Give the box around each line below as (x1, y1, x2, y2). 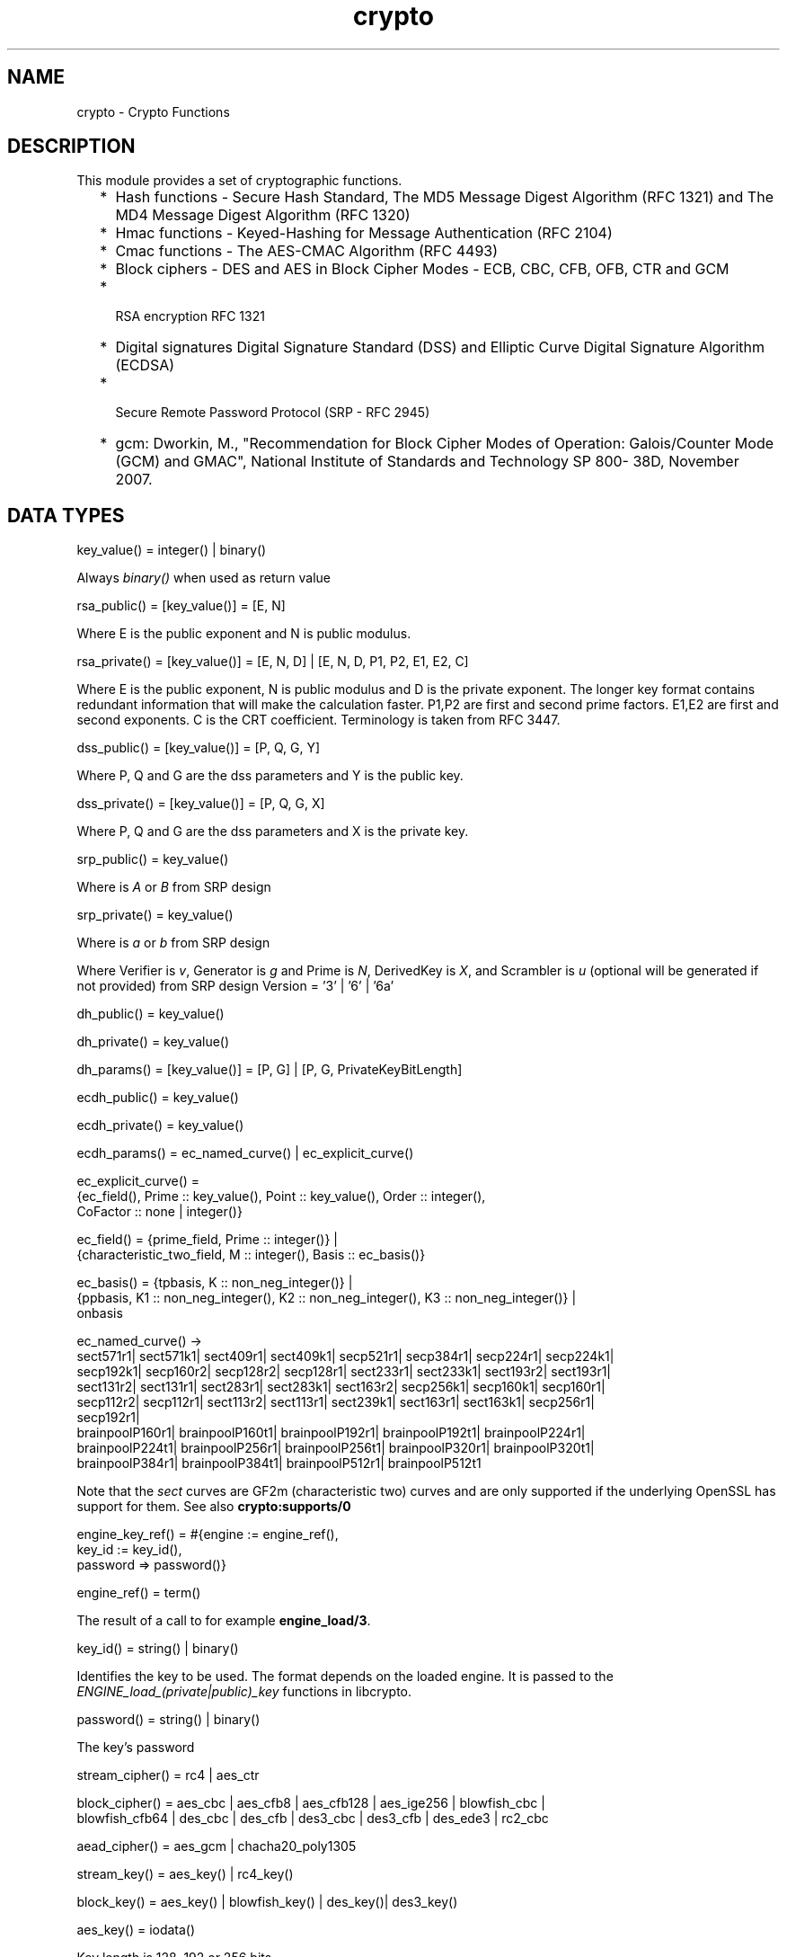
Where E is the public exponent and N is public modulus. (76, 626, 411, 642)
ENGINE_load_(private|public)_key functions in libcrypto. (76, 1684, 412, 1700)
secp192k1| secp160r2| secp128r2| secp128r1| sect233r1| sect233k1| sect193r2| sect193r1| (76, 1364, 612, 1380)
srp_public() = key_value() (76, 851, 229, 867)
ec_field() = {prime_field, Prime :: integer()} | (76, 1232, 338, 1248)
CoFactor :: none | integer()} (76, 1204, 243, 1220)
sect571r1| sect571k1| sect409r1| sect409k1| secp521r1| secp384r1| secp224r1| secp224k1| (76, 1348, 615, 1365)
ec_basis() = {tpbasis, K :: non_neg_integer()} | (76, 1275, 353, 1291)
